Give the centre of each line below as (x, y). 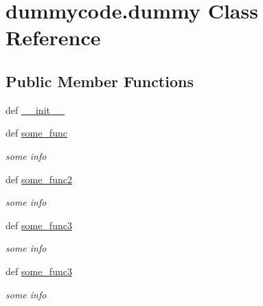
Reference (53, 37)
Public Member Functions (100, 81)
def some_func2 (39, 179)
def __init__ (35, 109)
